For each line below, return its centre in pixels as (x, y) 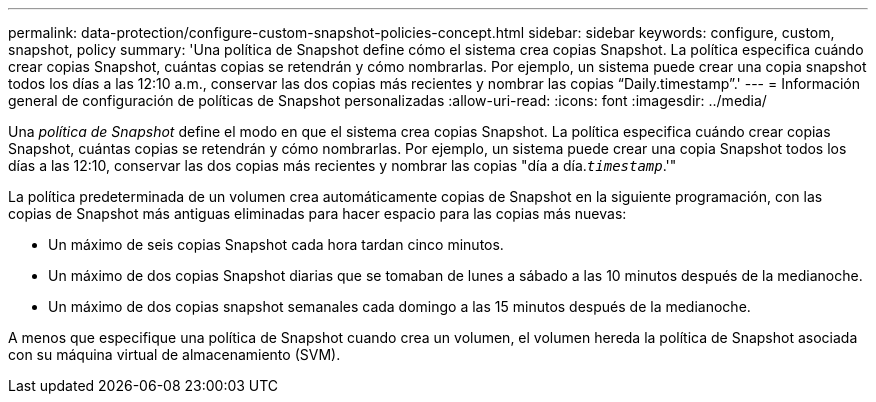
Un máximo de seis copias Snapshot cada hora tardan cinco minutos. (276, 244)
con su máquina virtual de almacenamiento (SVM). (174, 354)
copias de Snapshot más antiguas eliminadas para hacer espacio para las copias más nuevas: (317, 213)
